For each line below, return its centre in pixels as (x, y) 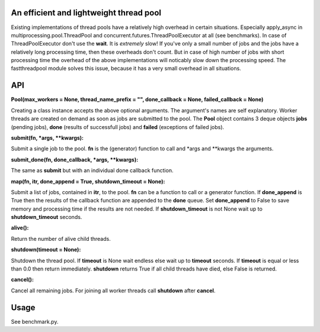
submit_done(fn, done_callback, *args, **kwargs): (75, 159)
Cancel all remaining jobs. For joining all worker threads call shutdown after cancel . (113, 291)
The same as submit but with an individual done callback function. (92, 170)
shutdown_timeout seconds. (47, 217)
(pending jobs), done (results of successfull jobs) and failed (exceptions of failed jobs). (118, 127)
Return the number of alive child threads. (61, 238)
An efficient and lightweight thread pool (86, 13)
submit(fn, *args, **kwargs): (47, 138)
